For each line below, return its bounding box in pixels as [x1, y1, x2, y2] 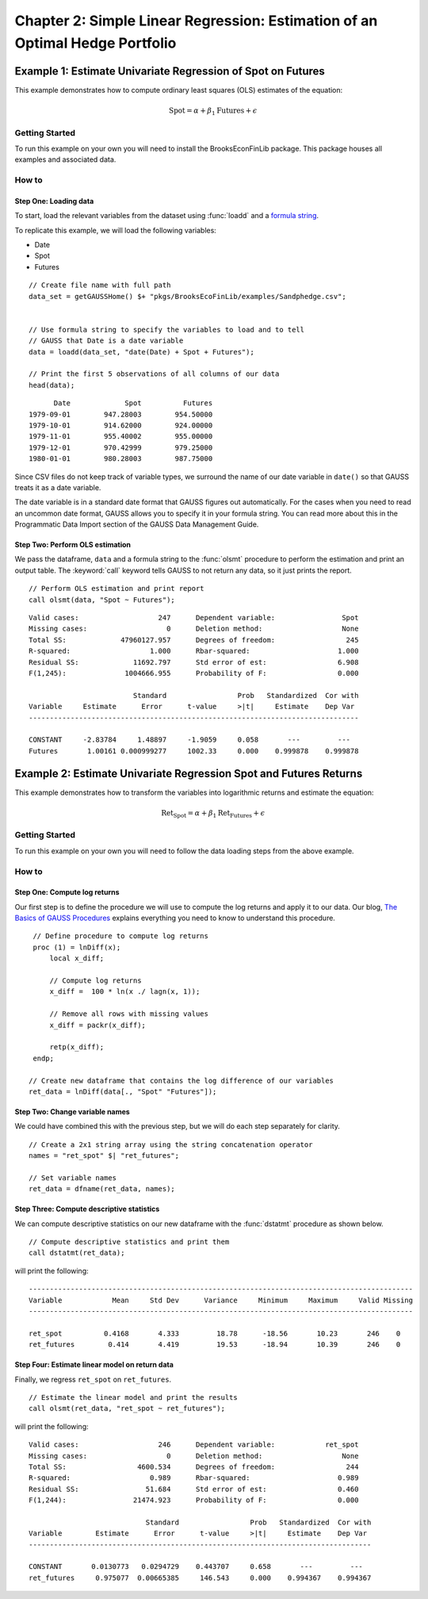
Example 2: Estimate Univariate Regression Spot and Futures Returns [14, 766, 363, 780]
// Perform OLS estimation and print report [29, 584, 205, 593]
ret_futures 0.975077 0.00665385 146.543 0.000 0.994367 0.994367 [29, 1573, 372, 1582]
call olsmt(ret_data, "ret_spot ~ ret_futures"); [29, 1404, 226, 1413]
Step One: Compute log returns [14, 888, 120, 897]
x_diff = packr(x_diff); [49, 1020, 147, 1030]
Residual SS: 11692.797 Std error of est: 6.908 [29, 658, 359, 666]
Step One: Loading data [14, 196, 94, 205]
